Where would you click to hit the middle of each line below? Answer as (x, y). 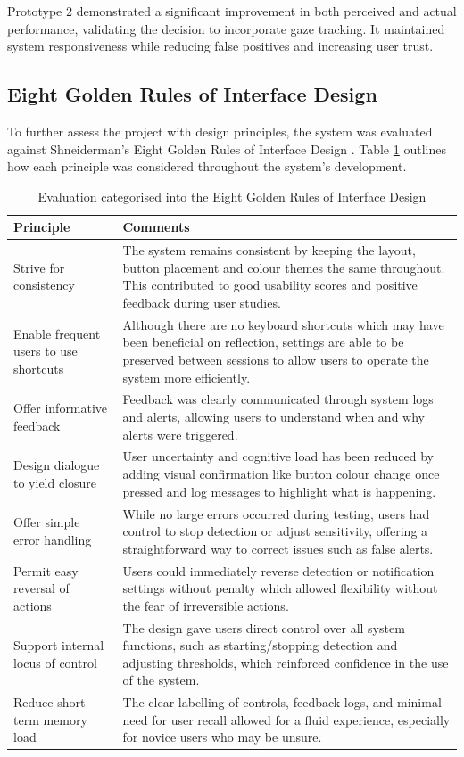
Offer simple (47, 522)
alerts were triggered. (180, 434)
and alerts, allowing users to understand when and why (273, 417)
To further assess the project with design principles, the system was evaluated (220, 131)
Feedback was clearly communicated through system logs (278, 399)
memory (65, 719)
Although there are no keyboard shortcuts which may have (283, 324)
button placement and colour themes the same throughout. (284, 267)
